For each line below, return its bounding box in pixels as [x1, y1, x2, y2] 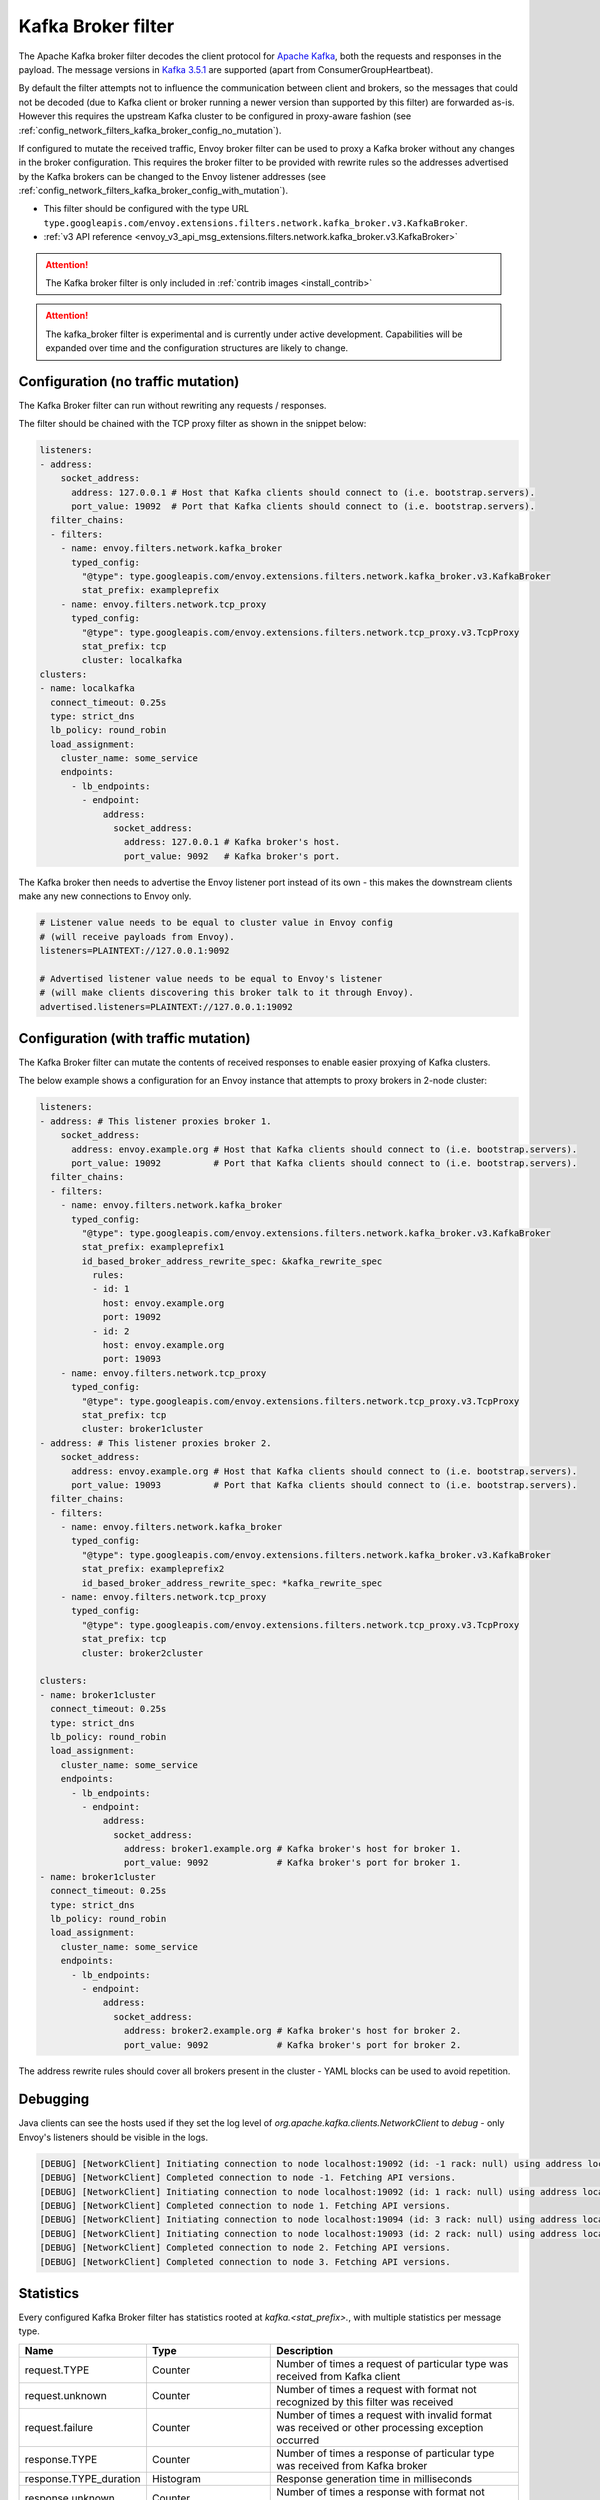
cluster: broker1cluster [81, 1423, 204, 1435]
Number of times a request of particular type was [276, 2356, 509, 2370]
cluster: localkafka [81, 655, 183, 666]
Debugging [18, 2091, 90, 2108]
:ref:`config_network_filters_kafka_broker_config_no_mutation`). [18, 124, 282, 136]
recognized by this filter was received [276, 2395, 454, 2409]
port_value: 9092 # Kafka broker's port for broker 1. [123, 1857, 462, 1869]
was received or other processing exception [276, 2420, 484, 2434]
